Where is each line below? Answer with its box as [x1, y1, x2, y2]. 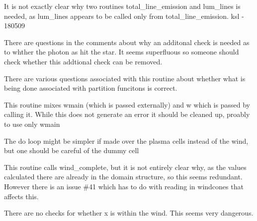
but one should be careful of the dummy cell [4, 145, 139, 156]
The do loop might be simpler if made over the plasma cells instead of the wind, [4, 135, 249, 146]
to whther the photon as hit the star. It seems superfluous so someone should [4, 47, 239, 57]
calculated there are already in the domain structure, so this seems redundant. [4, 171, 243, 182]
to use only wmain [4, 118, 60, 129]
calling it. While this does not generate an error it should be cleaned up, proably [4, 109, 250, 119]
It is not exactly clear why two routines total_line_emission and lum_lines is [4, 1, 241, 11]
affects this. [4, 191, 39, 201]
